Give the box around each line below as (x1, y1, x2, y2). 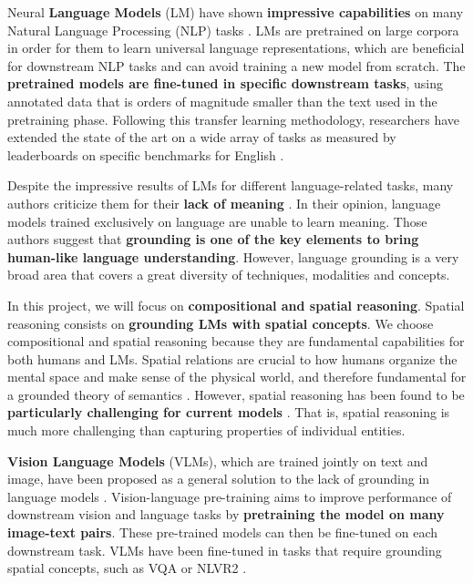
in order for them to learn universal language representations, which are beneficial (7, 38, 465, 57)
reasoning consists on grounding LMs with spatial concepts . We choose (7, 313, 434, 332)
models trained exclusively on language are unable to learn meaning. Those (7, 211, 427, 230)
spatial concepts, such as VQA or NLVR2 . (7, 558, 247, 578)
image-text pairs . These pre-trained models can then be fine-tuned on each (7, 523, 438, 542)
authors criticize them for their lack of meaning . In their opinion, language (7, 193, 441, 212)
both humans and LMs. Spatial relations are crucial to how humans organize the (7, 349, 458, 368)
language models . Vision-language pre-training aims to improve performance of (7, 486, 452, 506)
